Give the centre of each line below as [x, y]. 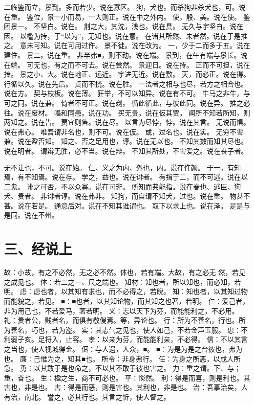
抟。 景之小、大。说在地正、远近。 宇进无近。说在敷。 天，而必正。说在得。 [127, 74]
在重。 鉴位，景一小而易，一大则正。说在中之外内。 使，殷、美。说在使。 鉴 [127, 16]
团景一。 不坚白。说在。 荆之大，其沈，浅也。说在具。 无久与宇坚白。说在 [124, 26]
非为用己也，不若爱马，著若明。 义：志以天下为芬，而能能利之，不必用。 [121, 310]
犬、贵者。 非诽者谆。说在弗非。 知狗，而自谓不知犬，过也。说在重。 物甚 [124, 196]
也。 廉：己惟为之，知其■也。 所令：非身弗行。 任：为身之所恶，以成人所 [122, 358]
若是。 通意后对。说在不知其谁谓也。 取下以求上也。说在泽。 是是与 [140, 205]
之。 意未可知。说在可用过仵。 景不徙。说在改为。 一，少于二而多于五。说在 [127, 45]
